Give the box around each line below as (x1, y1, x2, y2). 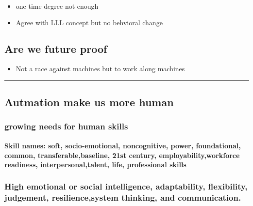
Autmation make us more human (4, 95, 174, 110)
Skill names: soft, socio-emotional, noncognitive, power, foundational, (4, 141, 241, 151)
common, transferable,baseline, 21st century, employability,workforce (4, 150, 240, 160)
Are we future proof (4, 41, 107, 56)
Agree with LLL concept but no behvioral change (16, 17, 163, 27)
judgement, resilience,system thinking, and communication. (4, 191, 241, 203)
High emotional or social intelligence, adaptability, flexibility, (4, 180, 248, 192)
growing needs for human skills (4, 120, 128, 132)
